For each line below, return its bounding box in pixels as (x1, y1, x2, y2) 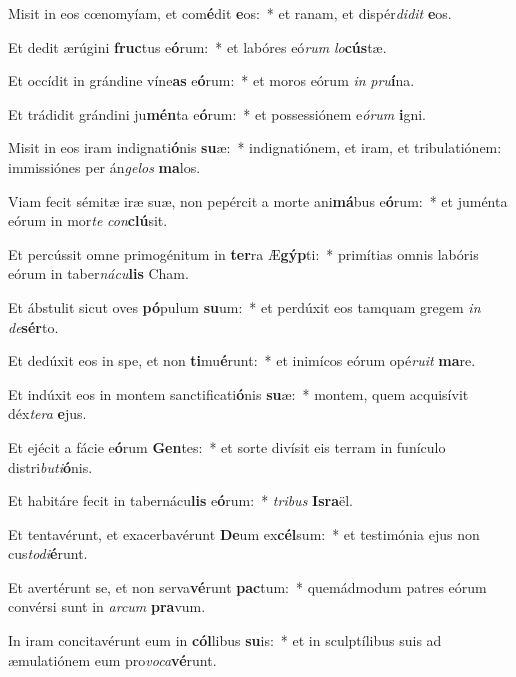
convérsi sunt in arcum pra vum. (8, 596, 206, 617)
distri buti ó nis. (8, 456, 93, 477)
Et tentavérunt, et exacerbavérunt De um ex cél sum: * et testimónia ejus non (8, 523, 480, 544)
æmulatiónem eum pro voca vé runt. (8, 649, 217, 670)
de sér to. (8, 316, 59, 337)
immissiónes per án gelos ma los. (8, 156, 201, 177)
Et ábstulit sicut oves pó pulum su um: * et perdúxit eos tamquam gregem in (8, 296, 481, 317)
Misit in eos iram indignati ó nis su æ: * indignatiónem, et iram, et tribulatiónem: (8, 137, 502, 158)
